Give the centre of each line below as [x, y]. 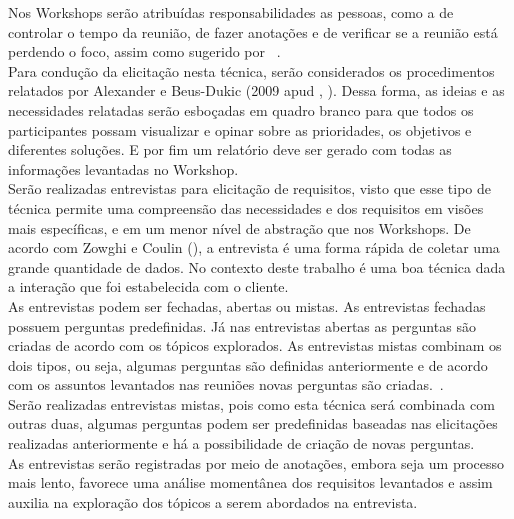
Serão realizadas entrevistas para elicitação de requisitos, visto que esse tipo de [249, 188]
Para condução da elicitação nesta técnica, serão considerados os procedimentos [251, 70]
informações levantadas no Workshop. [123, 168]
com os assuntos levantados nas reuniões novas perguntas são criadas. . [226, 384]
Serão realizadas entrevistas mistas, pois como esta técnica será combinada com [251, 403]
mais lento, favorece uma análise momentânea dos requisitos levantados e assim [250, 482]
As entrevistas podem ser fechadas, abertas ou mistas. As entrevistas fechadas [247, 305]
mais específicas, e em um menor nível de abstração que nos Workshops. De [239, 227]
